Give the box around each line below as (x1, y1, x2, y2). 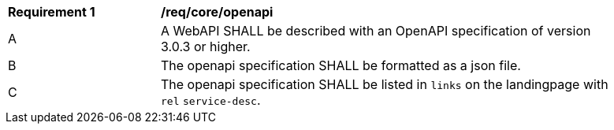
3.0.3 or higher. (161, 39, 251, 54)
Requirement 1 (8, 4, 95, 20)
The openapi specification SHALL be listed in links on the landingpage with (161, 76, 608, 92)
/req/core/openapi (161, 4, 274, 20)
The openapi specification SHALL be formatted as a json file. (161, 58, 521, 73)
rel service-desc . (161, 92, 261, 108)
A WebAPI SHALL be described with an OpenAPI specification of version (161, 23, 591, 39)
